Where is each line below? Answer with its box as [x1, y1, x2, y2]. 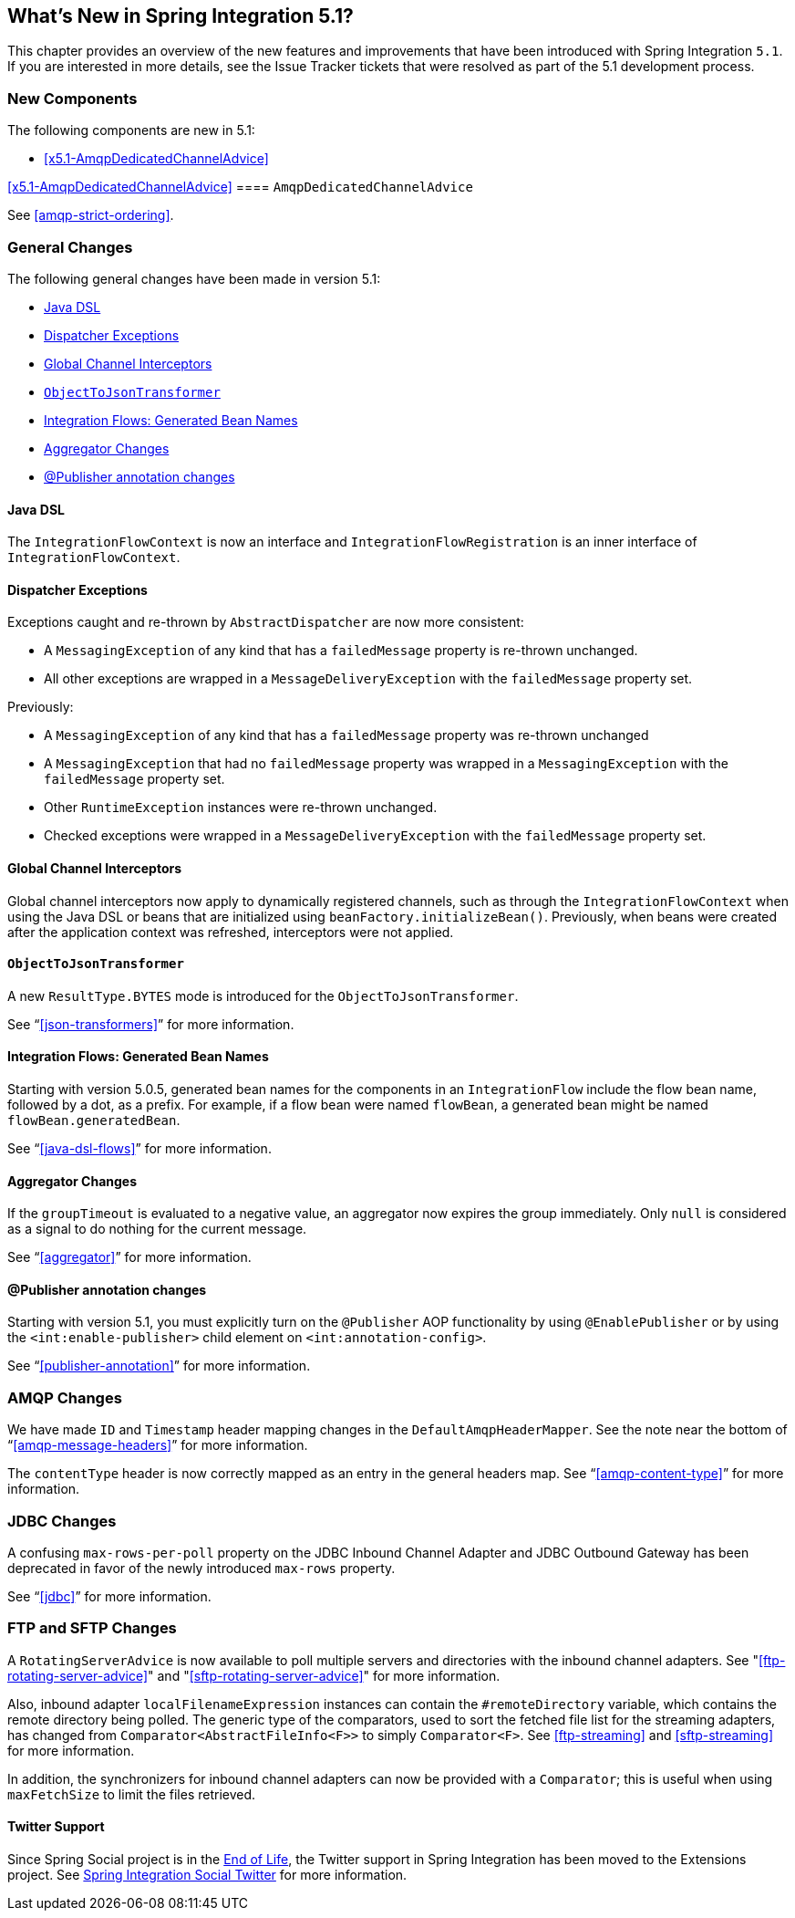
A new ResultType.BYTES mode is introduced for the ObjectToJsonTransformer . [7, 987, 519, 1004]
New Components [7, 89, 138, 108]
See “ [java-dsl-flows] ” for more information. [7, 1141, 272, 1157]
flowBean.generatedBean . [7, 1112, 181, 1129]
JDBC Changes [7, 1511, 117, 1530]
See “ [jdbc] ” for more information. [7, 1588, 212, 1604]
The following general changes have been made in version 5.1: [7, 270, 381, 287]
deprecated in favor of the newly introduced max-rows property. [7, 1559, 396, 1576]
